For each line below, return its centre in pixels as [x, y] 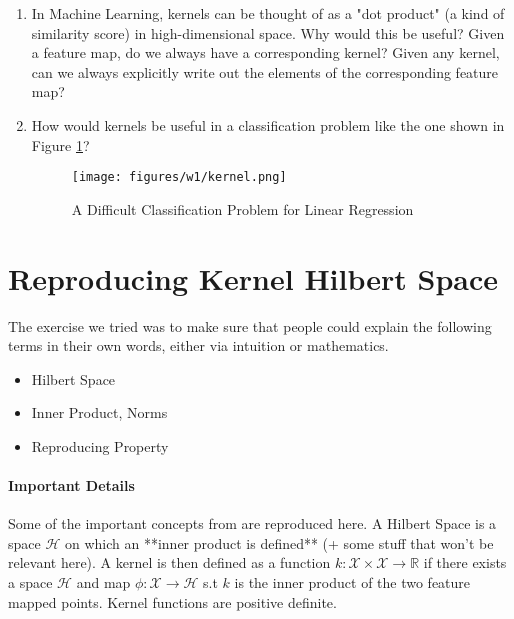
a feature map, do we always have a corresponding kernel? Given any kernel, [265, 52]
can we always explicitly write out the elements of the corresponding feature [265, 71]
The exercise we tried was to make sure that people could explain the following [250, 325]
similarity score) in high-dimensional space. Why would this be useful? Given [268, 32]
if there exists [465, 562]
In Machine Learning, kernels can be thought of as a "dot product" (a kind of [268, 13]
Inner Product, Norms [99, 412]
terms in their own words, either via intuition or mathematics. [198, 345]
